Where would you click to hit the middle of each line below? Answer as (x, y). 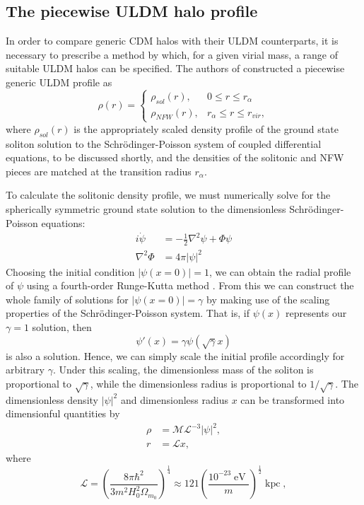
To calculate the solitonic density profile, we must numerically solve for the (168, 195)
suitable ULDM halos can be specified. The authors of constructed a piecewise (175, 68)
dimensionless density (52, 399)
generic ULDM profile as (59, 82)
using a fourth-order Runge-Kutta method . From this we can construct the (190, 285)
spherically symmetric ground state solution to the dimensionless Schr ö (160, 208)
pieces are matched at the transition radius (99, 171)
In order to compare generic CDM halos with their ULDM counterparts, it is (172, 41)
